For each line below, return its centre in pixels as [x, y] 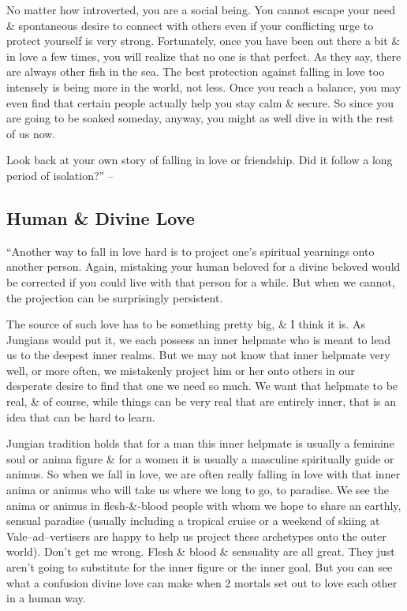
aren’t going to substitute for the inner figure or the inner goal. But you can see [200, 567]
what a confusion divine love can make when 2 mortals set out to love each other [202, 582]
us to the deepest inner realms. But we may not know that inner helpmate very [198, 355]
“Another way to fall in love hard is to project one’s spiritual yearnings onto [190, 251]
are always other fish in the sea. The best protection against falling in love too [196, 71]
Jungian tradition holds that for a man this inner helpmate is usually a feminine [200, 443]
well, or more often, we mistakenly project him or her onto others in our [181, 370]
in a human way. [46, 598]
